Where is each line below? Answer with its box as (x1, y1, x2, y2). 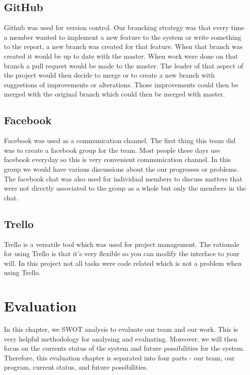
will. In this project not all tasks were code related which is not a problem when (4, 258, 242, 268)
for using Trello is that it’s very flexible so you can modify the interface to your (4, 248, 240, 259)
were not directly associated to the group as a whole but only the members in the (4, 183, 246, 193)
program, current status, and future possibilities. (4, 362, 148, 372)
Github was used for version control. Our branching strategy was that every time (4, 22, 245, 33)
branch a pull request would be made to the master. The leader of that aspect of (4, 60, 243, 70)
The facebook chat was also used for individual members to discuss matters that (4, 173, 243, 183)
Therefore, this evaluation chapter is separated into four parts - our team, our (4, 352, 235, 362)
